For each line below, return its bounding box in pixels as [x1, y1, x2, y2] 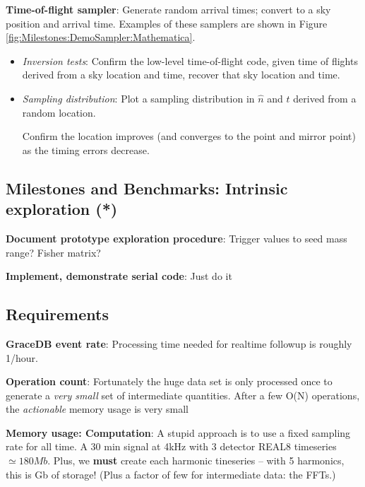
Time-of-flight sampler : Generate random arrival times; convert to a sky [6, 2, 331, 16]
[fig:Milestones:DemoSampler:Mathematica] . [6, 30, 196, 45]
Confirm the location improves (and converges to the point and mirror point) [22, 129, 356, 143]
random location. [22, 105, 96, 119]
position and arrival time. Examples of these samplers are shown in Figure [6, 16, 328, 30]
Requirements [6, 303, 109, 325]
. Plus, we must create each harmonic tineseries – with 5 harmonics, [47, 453, 345, 468]
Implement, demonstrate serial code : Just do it [6, 269, 232, 283]
